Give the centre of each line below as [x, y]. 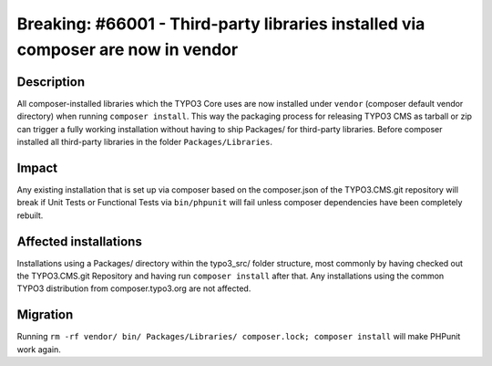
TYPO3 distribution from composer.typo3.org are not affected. [134, 288]
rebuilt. [30, 215]
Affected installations [80, 241]
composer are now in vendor [128, 49]
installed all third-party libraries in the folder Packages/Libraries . [145, 142]
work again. [39, 349]
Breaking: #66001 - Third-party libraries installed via [221, 24]
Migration [45, 315]
